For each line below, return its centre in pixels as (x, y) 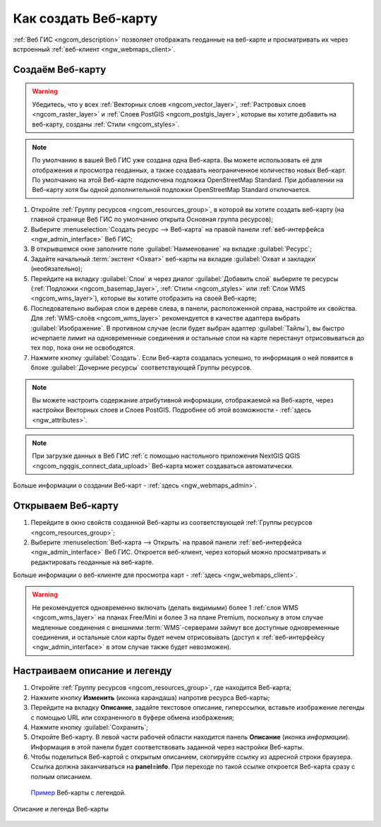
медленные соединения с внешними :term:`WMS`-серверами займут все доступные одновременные (186, 627)
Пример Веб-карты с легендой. (78, 793)
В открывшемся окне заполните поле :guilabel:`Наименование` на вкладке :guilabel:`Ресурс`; (171, 249)
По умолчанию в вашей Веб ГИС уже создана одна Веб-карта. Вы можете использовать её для (177, 160)
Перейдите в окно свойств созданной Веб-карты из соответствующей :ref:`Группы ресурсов (171, 523)
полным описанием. (61, 776)
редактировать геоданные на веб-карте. (92, 562)
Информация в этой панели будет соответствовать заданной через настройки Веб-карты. (167, 747)
